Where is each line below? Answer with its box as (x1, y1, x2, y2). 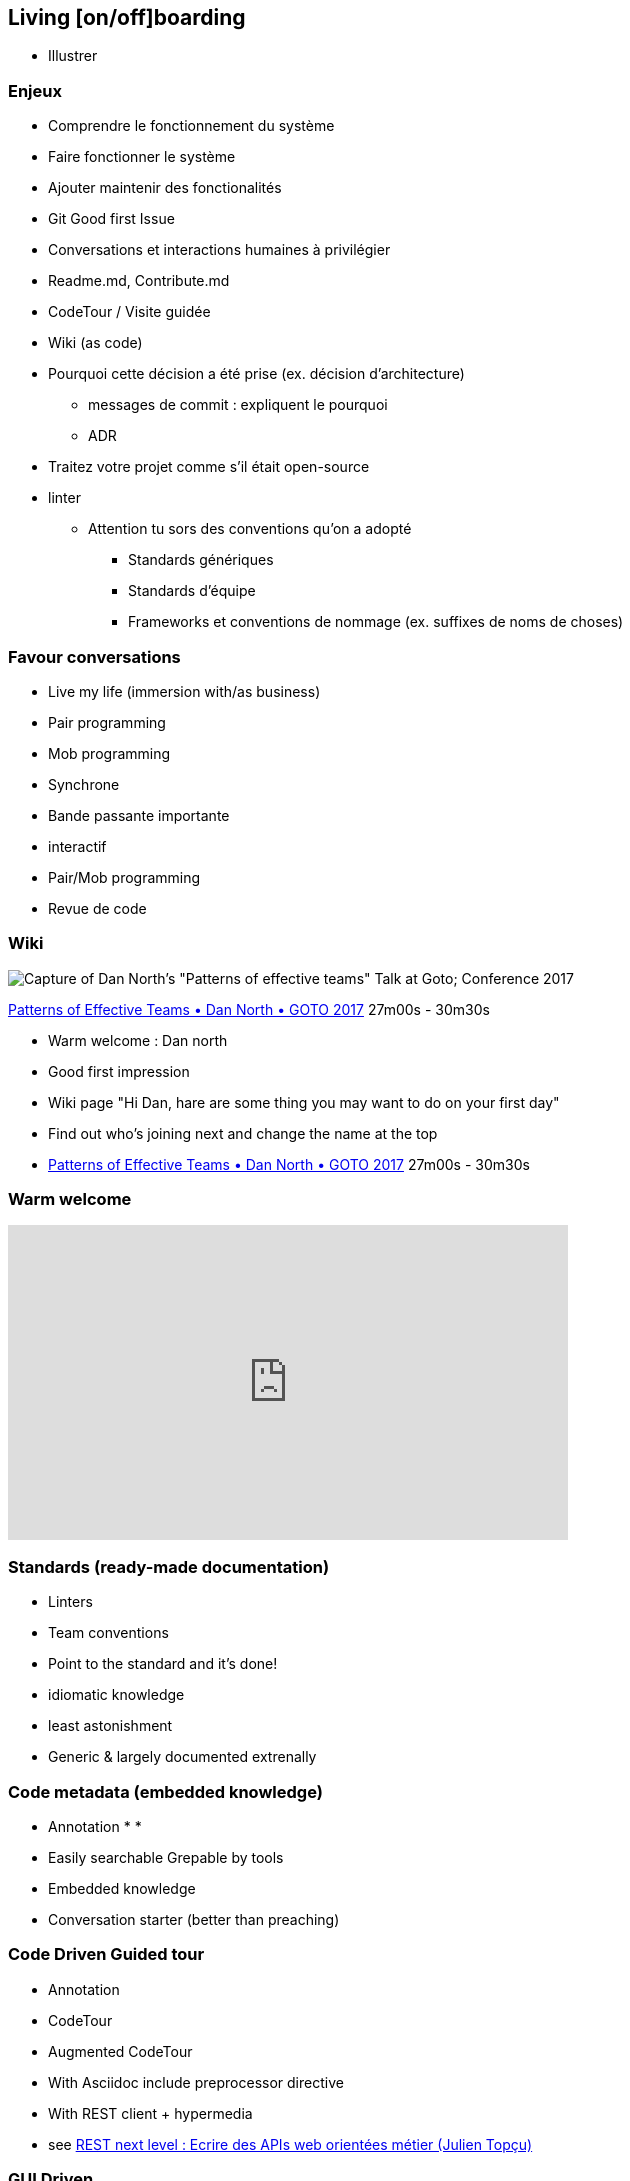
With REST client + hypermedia (48, 2104, 253, 2122)
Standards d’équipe (128, 582, 256, 600)
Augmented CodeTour (48, 2042, 193, 2060)
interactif (48, 837, 107, 855)
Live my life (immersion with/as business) (48, 682, 321, 700)
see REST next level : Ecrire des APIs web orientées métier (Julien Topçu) (48, 2135, 533, 2153)
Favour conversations (8, 646, 181, 667)
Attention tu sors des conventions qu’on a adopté (88, 520, 412, 538)
